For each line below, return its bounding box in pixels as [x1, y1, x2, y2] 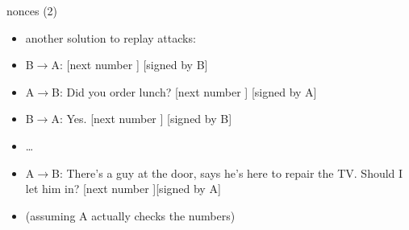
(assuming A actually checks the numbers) [25, 207, 236, 224]
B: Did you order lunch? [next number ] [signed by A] [52, 83, 317, 100]
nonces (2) [6, 2, 58, 18]
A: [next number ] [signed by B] [51, 56, 208, 73]
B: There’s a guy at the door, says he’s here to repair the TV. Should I [52, 164, 403, 181]
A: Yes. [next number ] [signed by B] [51, 110, 232, 127]
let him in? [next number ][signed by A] [25, 180, 221, 197]
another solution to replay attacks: [25, 29, 196, 46]
